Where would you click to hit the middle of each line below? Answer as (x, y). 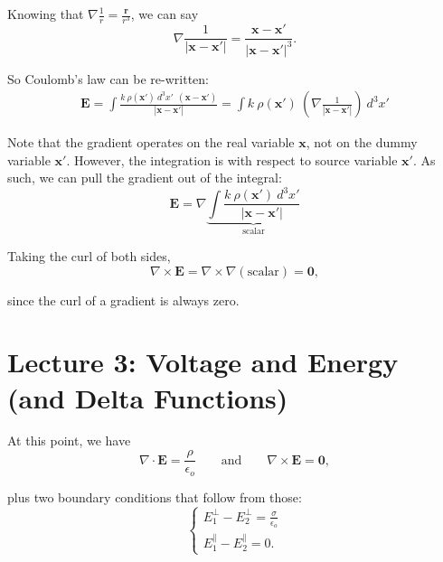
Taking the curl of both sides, (89, 255)
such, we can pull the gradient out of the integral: (145, 178)
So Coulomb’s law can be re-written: (108, 78)
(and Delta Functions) (148, 397)
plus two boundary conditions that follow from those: (155, 496)
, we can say (165, 14)
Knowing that (46, 14)
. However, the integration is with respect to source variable (232, 159)
